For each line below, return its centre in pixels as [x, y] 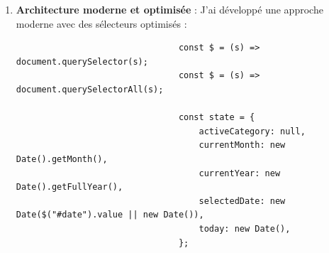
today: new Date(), [245, 228]
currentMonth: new [242, 145]
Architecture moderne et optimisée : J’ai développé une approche [169, 9]
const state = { [217, 118]
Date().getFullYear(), [69, 187]
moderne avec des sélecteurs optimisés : [101, 23]
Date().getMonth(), [62, 159]
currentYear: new [240, 173]
